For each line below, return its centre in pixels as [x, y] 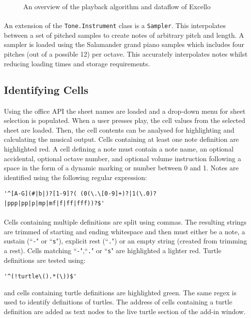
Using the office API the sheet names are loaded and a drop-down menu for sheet [125, 111]
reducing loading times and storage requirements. [77, 63]
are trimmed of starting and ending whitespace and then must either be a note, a [125, 231]
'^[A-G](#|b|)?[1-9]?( [40, 194]
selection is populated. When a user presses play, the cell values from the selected [125, 120]
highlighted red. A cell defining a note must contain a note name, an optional [119, 148]
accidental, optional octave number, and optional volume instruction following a [123, 158]
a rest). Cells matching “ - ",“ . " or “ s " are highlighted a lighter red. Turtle [113, 250]
